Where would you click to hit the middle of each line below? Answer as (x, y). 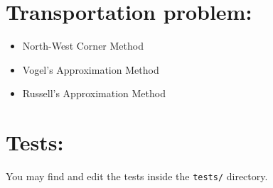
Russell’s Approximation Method (94, 93)
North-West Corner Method (83, 46)
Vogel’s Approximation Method (91, 69)
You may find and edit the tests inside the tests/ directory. (137, 176)
